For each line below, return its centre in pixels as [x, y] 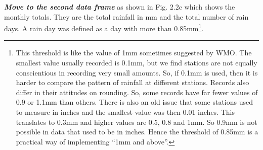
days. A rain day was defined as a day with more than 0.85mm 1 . [104, 27]
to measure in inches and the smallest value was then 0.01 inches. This [125, 112]
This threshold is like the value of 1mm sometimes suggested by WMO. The [134, 53]
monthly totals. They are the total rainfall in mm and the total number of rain [126, 16]
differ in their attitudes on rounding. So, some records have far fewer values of [137, 92]
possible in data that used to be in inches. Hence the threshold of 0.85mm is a [137, 132]
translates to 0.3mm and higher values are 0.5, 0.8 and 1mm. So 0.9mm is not [137, 122]
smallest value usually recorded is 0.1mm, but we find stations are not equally [137, 63]
